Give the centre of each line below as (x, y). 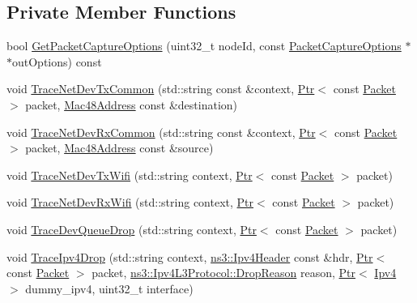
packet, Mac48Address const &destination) (132, 104)
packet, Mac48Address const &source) (119, 148)
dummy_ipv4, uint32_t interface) (109, 288)
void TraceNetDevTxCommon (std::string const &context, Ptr (161, 89)
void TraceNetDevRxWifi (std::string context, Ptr (130, 202)
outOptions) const (57, 61)
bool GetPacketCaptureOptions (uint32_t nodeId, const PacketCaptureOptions (204, 46)
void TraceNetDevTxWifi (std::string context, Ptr (130, 175)
